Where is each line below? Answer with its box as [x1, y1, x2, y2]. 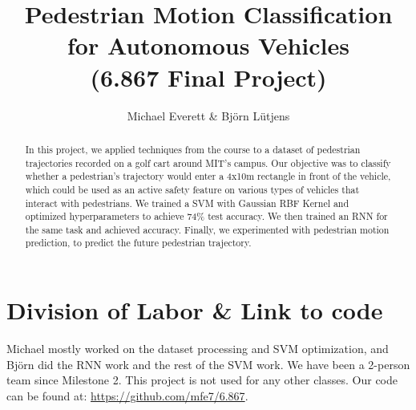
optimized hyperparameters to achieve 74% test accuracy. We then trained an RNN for [25, 209, 388, 223]
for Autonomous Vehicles [67, 29, 350, 62]
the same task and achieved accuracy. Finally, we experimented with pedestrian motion [25, 222, 390, 236]
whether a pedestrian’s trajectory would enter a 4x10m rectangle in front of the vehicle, [25, 169, 391, 183]
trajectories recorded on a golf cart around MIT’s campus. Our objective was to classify [25, 156, 391, 169]
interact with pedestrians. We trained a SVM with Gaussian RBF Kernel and [25, 196, 349, 209]
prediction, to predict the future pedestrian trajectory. [25, 236, 252, 250]
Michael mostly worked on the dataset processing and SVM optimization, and [6, 340, 389, 357]
